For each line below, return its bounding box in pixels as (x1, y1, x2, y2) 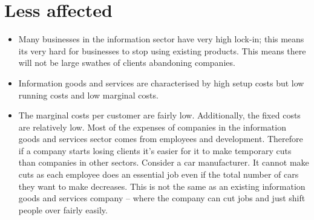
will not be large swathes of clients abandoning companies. (18, 56, 235, 69)
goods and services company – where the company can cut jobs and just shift (18, 192, 306, 204)
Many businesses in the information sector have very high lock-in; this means (18, 33, 304, 45)
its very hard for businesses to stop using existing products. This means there (18, 44, 306, 57)
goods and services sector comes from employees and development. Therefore (18, 132, 303, 145)
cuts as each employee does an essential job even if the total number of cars (18, 168, 299, 181)
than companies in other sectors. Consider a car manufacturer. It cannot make (18, 156, 309, 169)
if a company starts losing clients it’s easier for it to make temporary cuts (18, 144, 292, 157)
